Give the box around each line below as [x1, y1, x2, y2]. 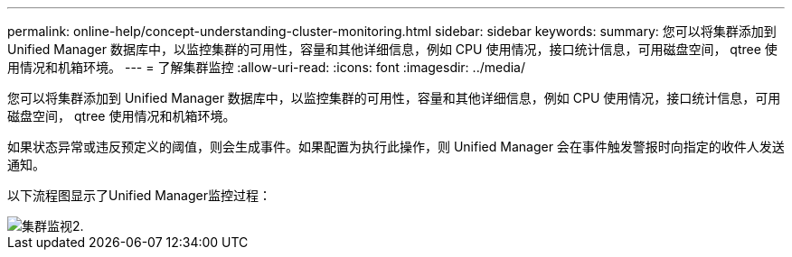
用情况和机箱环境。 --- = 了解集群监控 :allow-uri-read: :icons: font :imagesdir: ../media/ [7, 60, 526, 75]
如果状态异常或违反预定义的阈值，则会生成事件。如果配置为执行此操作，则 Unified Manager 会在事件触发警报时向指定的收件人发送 [7, 139, 785, 154]
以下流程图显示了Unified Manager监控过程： [7, 188, 271, 203]
